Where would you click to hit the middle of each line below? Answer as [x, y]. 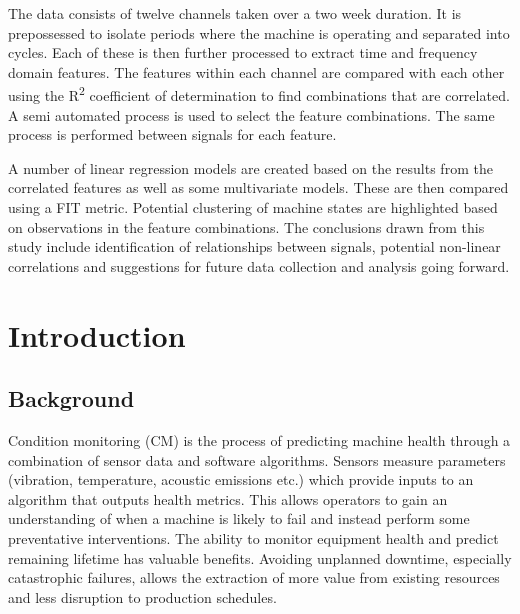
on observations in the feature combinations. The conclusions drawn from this [246, 226]
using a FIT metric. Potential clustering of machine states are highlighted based [253, 207]
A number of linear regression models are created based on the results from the [250, 167]
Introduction [97, 334]
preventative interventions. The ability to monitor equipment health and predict [253, 537]
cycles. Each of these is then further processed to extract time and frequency [243, 52]
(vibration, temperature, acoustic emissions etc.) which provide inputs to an [241, 479]
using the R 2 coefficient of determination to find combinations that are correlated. [259, 94]
